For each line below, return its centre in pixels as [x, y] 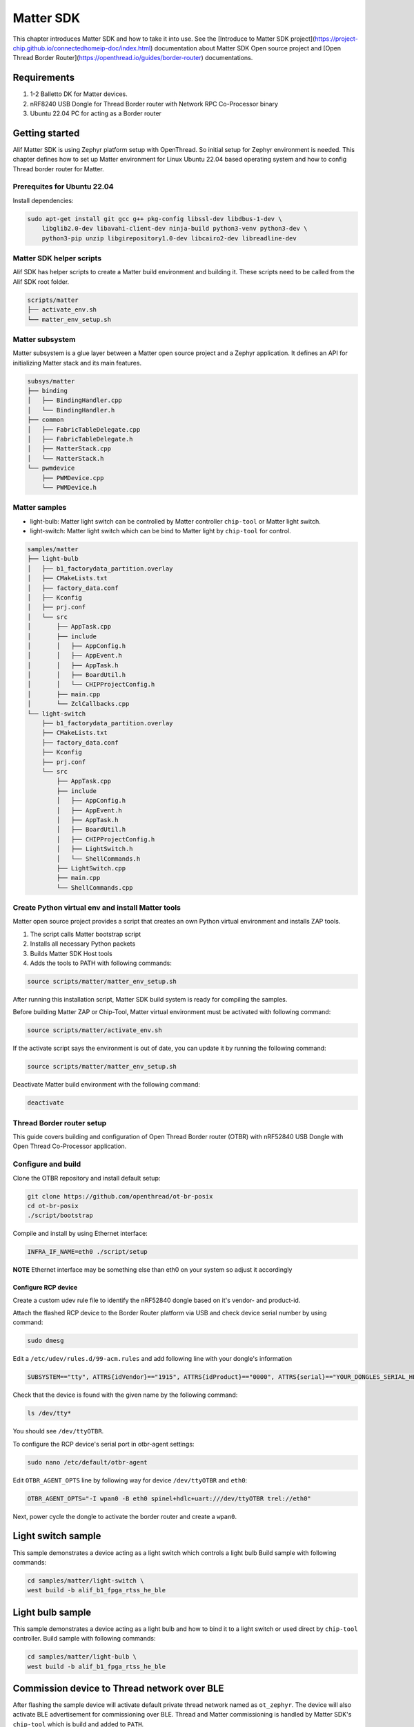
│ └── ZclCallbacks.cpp [78, 704]
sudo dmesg [46, 1341]
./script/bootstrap [60, 1215]
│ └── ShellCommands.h [98, 859]
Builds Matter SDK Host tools [71, 953]
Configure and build [47, 1164]
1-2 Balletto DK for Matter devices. [79, 94]
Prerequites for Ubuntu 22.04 [63, 187]
